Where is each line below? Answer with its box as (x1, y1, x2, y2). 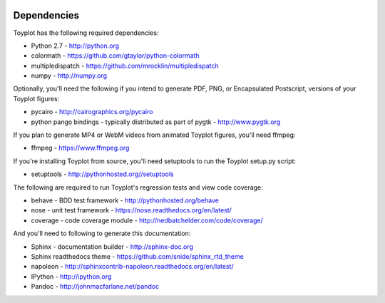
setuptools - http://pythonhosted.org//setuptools (31, 170, 174, 178)
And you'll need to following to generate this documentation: (13, 229, 191, 238)
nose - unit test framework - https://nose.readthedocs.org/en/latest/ (31, 206, 232, 215)
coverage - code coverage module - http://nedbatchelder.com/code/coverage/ (31, 216, 264, 225)
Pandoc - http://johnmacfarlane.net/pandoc (31, 282, 160, 291)
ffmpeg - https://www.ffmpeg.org (31, 143, 130, 153)
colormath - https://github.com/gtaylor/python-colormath (31, 51, 200, 60)
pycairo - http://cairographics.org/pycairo (31, 108, 153, 116)
